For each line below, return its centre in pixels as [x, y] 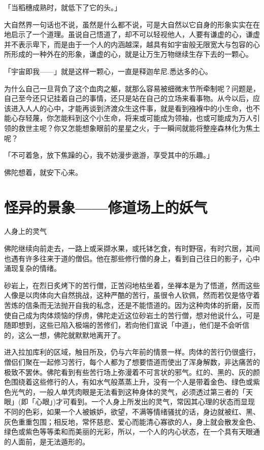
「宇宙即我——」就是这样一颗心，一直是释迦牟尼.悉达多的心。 [108, 71]
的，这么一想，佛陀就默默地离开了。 [64, 335]
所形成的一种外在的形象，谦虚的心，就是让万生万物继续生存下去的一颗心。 [128, 54]
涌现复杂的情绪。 [32, 268]
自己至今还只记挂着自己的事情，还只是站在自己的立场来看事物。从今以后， [128, 98]
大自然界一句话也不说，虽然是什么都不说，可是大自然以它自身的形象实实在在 [132, 24]
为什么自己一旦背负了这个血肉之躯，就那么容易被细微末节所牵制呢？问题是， [132, 88]
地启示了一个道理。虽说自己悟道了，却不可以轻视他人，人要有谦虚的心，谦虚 [132, 34]
